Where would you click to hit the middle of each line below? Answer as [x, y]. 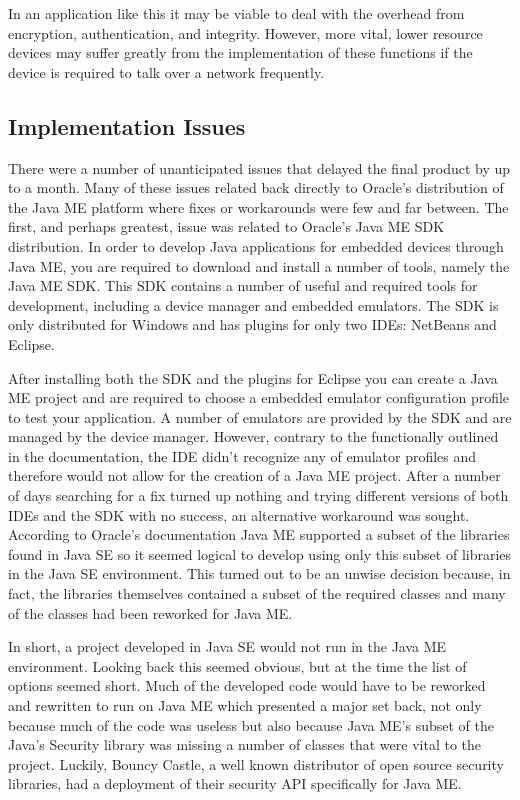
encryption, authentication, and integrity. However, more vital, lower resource [245, 32]
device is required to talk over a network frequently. [166, 71]
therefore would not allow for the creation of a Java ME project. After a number [254, 475]
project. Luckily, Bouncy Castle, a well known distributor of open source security [256, 763]
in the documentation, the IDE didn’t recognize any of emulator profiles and [242, 455]
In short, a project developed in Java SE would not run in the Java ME [227, 646]
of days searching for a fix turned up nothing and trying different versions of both [258, 495]
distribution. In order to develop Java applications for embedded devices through [256, 245]
